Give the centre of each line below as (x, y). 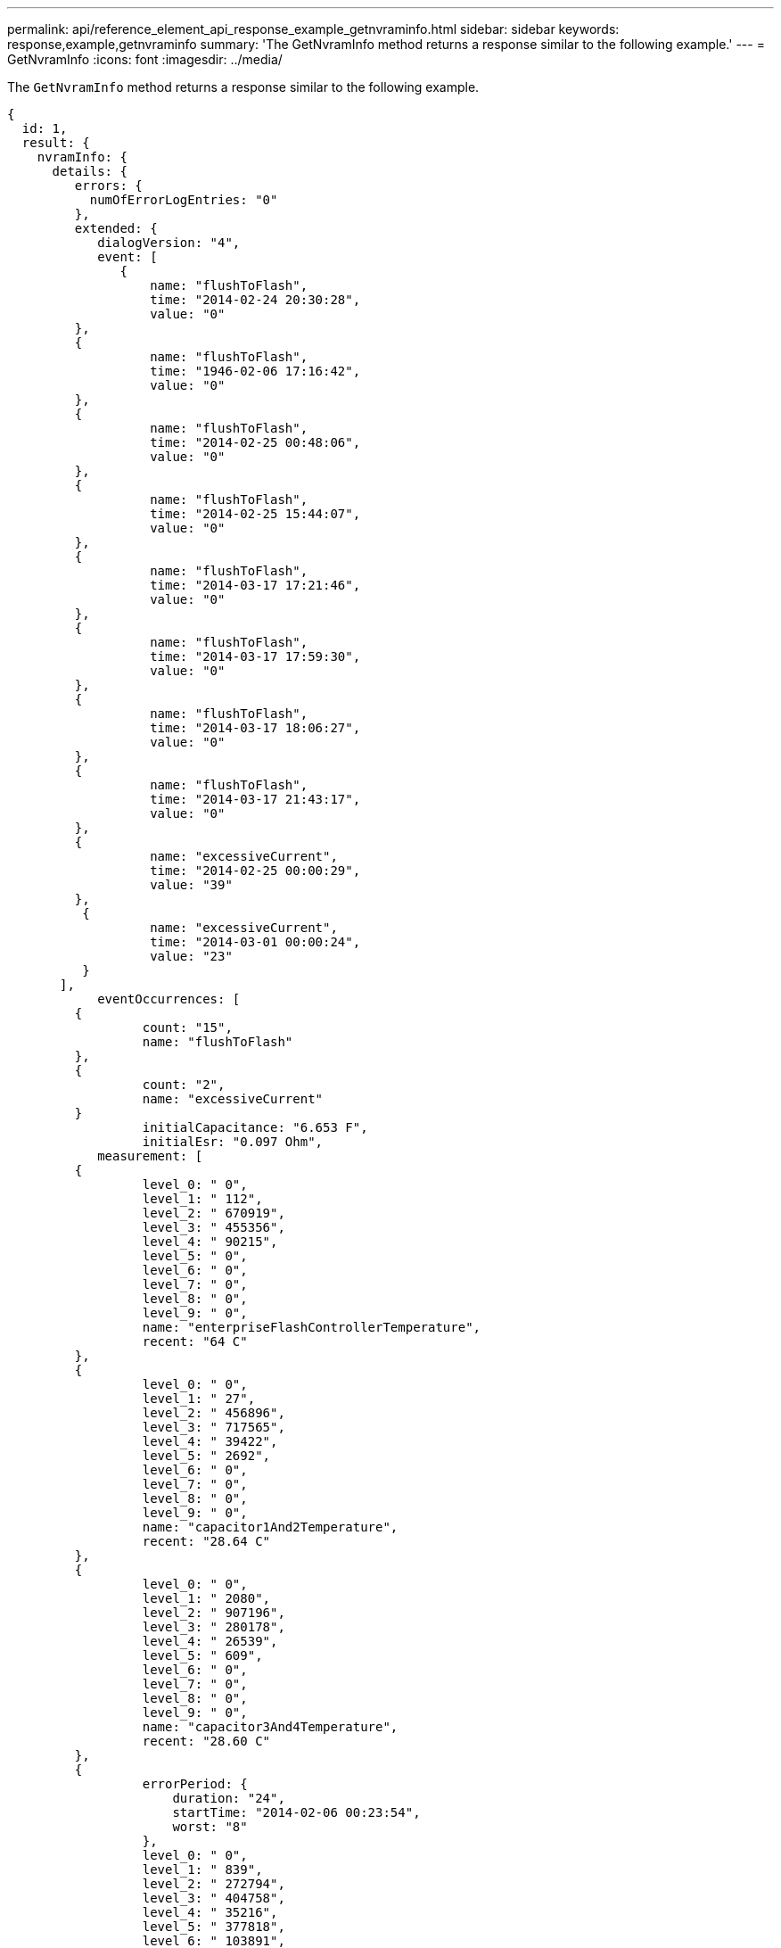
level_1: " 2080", (206, 1598)
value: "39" (191, 885)
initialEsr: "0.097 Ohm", (233, 1142)
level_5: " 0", (195, 1256)
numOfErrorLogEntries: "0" (184, 200)
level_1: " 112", (202, 1199)
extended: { (116, 228)
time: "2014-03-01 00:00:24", (255, 942)
